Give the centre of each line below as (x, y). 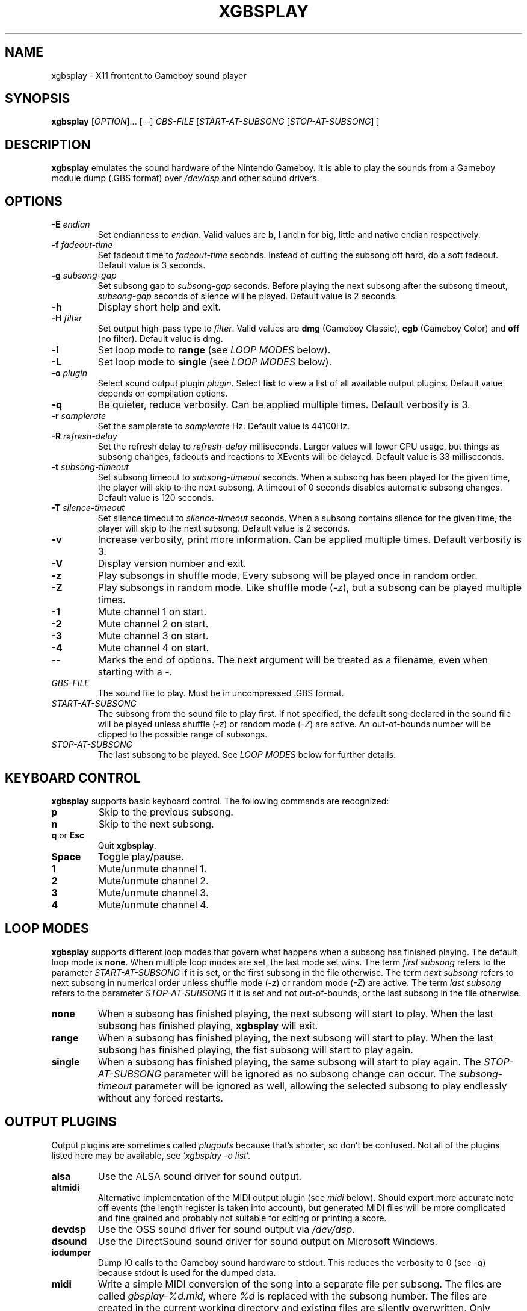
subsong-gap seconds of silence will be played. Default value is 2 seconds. (248, 296)
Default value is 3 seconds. (152, 265)
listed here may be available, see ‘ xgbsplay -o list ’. (151, 1155)
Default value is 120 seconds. (156, 498)
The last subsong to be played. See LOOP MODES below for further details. (247, 755)
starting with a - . (135, 672)
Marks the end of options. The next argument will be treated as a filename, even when (293, 660)
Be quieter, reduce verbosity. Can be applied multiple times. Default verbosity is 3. (284, 405)
